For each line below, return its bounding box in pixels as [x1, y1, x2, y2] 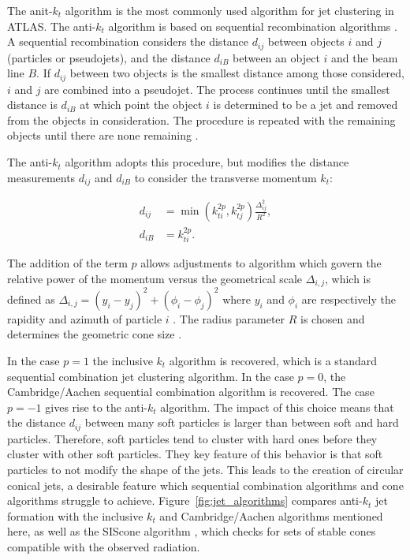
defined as [7, 290, 55, 307]
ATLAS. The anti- [7, 17, 96, 34]
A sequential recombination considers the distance [7, 33, 249, 50]
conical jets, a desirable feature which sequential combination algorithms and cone [7, 476, 404, 493]
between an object [233, 49, 320, 65]
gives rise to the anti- [45, 398, 147, 415]
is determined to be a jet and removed [213, 96, 398, 113]
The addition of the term [7, 255, 128, 271]
